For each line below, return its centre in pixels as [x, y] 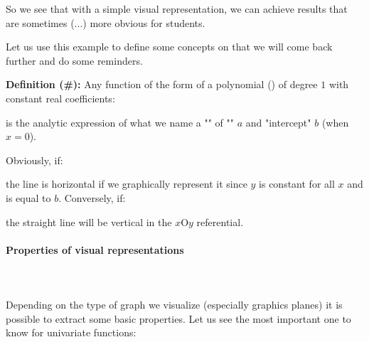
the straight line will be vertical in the [89, 221]
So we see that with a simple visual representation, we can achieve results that [177, 9]
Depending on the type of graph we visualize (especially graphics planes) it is [174, 305]
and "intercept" [278, 122]
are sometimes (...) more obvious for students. [106, 22]
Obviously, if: [34, 160]
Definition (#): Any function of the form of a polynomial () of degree [162, 84]
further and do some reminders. [74, 60]
